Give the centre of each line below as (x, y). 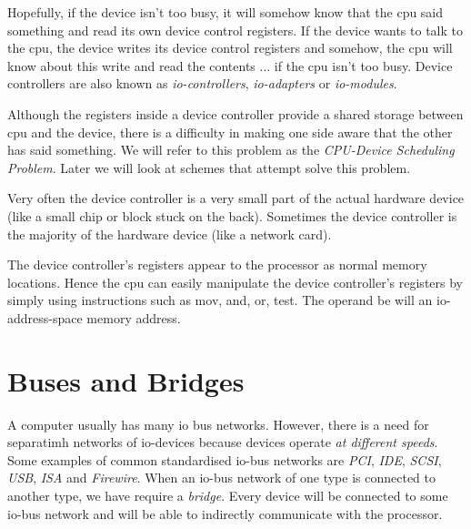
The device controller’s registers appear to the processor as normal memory (217, 264)
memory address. (134, 317)
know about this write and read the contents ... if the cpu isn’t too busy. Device (230, 65)
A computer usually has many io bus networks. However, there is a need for (218, 424)
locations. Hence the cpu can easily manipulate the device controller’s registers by (235, 282)
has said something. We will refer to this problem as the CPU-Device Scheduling (231, 150)
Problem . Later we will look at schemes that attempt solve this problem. (209, 167)
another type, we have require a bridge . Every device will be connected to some (228, 495)
